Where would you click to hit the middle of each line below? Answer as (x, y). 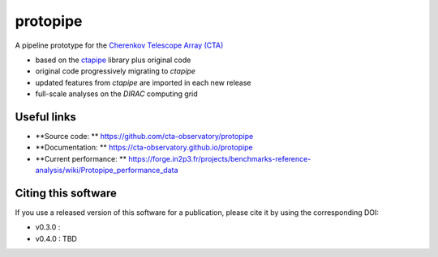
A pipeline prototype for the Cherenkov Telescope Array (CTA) (119, 45)
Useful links (46, 117)
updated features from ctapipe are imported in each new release (143, 82)
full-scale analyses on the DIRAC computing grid (116, 94)
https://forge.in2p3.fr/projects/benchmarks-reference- (220, 158)
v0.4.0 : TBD (56, 238)
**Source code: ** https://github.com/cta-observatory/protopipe (144, 137)
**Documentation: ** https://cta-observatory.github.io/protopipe (144, 147)
